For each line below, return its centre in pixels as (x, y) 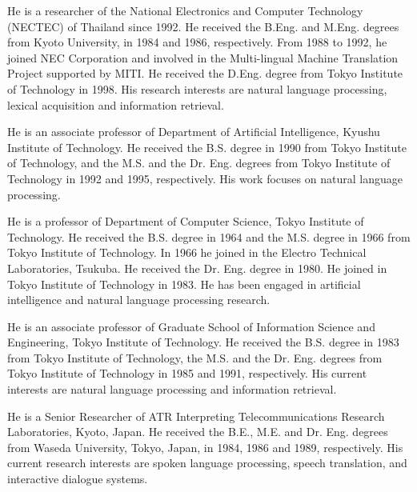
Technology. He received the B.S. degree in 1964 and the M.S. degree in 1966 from (209, 236)
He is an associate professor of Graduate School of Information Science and (191, 326)
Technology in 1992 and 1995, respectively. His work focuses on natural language (205, 178)
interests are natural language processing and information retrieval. (172, 389)
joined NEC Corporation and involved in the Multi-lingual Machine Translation (203, 57)
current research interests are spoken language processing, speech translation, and (207, 463)
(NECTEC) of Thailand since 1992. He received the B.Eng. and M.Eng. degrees (203, 26)
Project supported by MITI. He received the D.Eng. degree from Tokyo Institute (205, 73)
